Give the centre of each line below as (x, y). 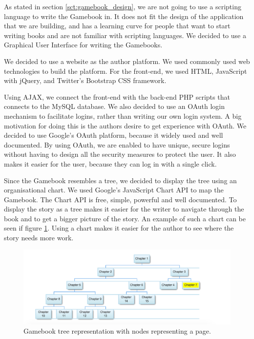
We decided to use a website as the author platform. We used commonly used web (127, 61)
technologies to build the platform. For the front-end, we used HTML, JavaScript (126, 71)
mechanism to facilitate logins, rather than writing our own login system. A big (123, 116)
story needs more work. (39, 238)
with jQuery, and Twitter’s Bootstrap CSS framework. (85, 80)
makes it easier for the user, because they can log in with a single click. (110, 163)
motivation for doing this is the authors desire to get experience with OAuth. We (125, 125)
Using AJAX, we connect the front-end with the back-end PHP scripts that (117, 96)
